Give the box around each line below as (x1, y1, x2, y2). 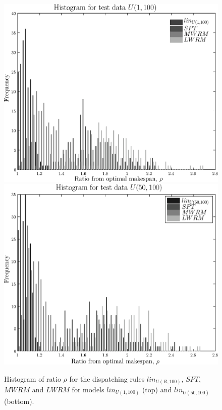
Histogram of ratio (4, 373, 61, 384)
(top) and (142, 384, 172, 395)
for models (72, 384, 104, 395)
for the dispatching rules (69, 373, 145, 384)
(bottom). (4, 396, 34, 406)
